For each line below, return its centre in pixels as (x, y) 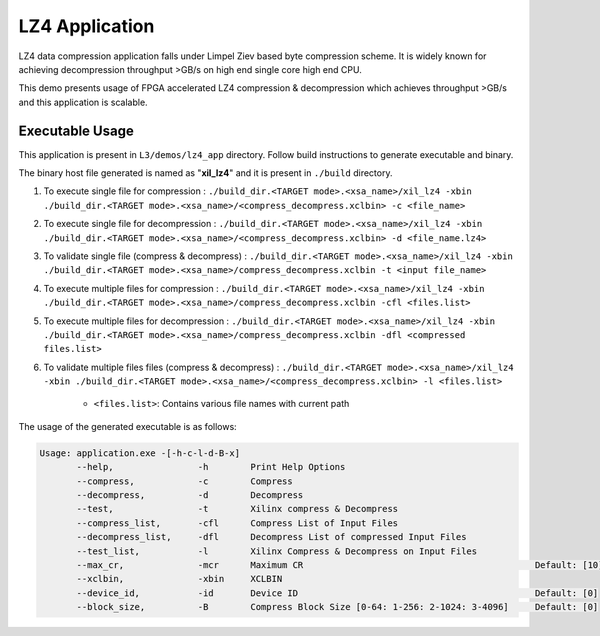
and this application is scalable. (83, 102)
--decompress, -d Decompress (190, 495)
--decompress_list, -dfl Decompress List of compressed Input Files (271, 537)
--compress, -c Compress (185, 481)
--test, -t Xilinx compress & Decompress (237, 509)
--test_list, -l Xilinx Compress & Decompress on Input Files (277, 551)
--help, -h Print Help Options (211, 467)
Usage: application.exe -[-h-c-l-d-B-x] (139, 453)
